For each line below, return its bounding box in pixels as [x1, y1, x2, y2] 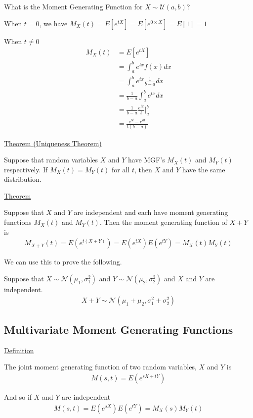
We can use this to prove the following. [4, 257, 122, 267]
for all [112, 164, 130, 174]
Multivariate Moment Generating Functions [4, 321, 233, 337]
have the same [182, 164, 225, 174]
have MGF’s [128, 155, 165, 165]
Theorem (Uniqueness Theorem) [4, 138, 102, 148]
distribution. [4, 174, 42, 184]
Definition [4, 345, 34, 355]
